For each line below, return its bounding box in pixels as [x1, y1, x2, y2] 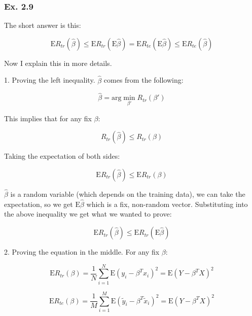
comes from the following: [103, 75, 184, 85]
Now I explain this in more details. [4, 57, 112, 68]
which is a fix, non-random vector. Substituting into [86, 198, 248, 209]
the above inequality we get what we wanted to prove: [4, 208, 172, 219]
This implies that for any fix [4, 113, 92, 123]
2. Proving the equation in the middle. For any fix [4, 247, 160, 257]
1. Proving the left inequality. [4, 75, 95, 85]
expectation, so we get [4, 198, 73, 209]
